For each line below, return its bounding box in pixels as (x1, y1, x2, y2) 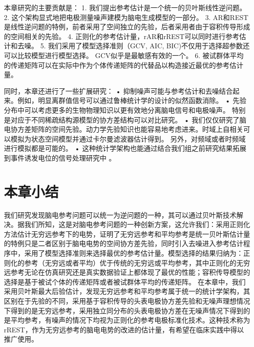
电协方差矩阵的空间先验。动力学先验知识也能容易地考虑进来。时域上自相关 (4, 124, 243, 134)
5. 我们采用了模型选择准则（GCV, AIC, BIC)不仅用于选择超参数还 (40, 41, 250, 51)
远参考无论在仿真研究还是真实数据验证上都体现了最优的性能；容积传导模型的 (4, 267, 250, 277)
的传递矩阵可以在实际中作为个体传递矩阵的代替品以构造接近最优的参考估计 (4, 60, 243, 70)
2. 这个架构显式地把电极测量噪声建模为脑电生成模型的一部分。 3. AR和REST (4, 12, 249, 22)
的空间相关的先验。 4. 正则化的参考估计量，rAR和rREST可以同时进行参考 (4, 31, 239, 41)
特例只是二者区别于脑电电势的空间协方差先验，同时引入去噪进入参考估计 (10, 238, 243, 248)
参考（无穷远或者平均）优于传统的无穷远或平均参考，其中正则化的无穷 (24, 257, 250, 267)
